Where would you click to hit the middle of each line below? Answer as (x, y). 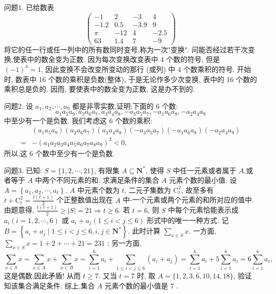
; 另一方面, (124, 243)
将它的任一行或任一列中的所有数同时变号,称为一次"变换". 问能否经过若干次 (126, 49)
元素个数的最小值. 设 (203, 180)
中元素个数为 (98, 190)
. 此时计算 (144, 231)
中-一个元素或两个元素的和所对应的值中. (188, 200)
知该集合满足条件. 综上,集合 (50, 285)
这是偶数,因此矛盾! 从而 (42, 275)
